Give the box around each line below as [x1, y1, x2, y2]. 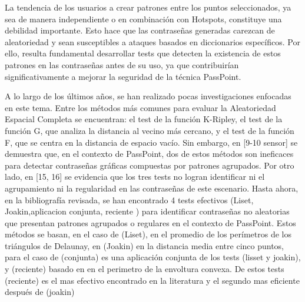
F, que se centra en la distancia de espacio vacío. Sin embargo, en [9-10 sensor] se [5, 136, 298, 148]
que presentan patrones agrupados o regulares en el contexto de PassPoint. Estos [5, 216, 296, 229]
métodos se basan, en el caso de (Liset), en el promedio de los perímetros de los [5, 228, 291, 240]
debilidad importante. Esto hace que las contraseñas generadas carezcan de [5, 24, 275, 36]
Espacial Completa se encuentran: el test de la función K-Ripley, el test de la [5, 113, 283, 125]
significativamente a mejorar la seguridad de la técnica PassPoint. [5, 70, 241, 82]
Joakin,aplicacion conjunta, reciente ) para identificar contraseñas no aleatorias [5, 205, 290, 217]
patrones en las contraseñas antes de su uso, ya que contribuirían [5, 58, 239, 71]
